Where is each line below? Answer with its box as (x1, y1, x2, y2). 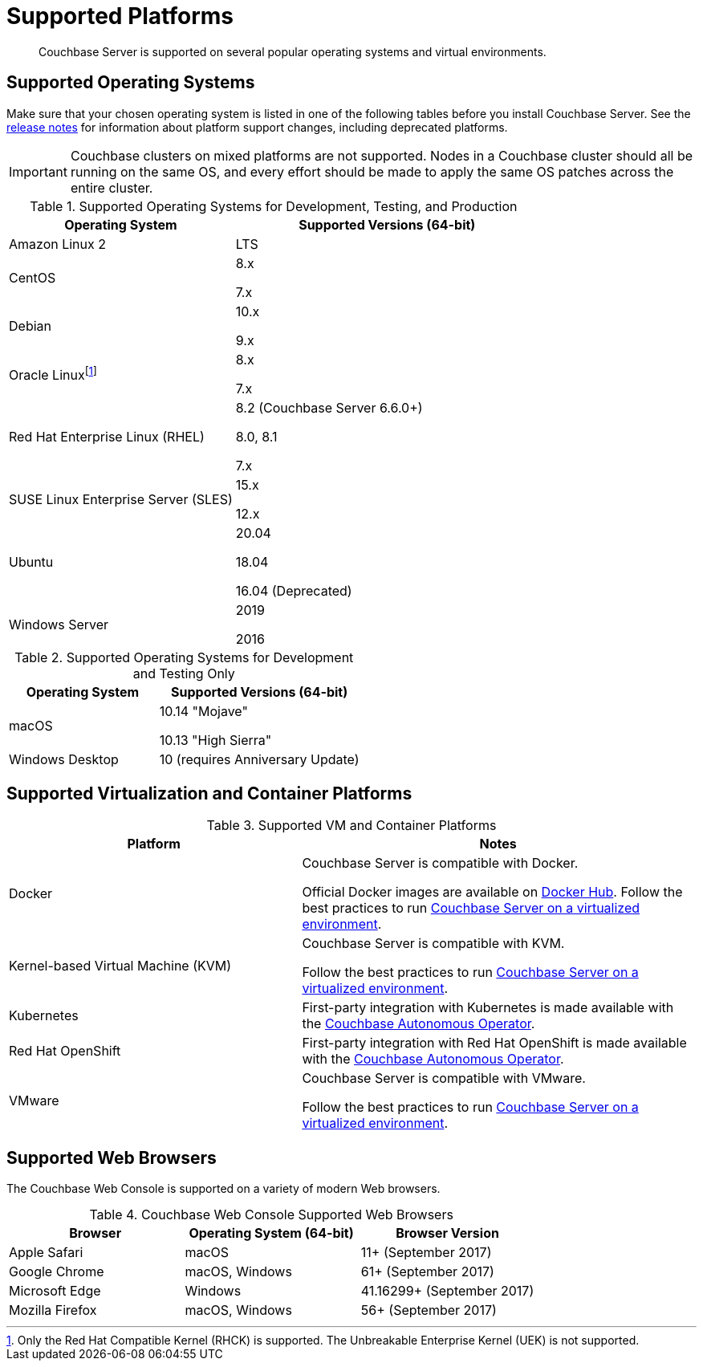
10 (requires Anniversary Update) (159, 751, 360, 767)
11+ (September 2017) (360, 1244, 492, 1261)
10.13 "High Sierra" (159, 731, 272, 748)
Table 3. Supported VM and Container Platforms (206, 817, 497, 834)
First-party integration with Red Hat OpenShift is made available (302, 1035, 687, 1052)
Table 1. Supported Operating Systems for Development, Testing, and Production (30, 197, 518, 214)
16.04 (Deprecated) (235, 582, 352, 599)
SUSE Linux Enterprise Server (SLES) (9, 490, 233, 507)
